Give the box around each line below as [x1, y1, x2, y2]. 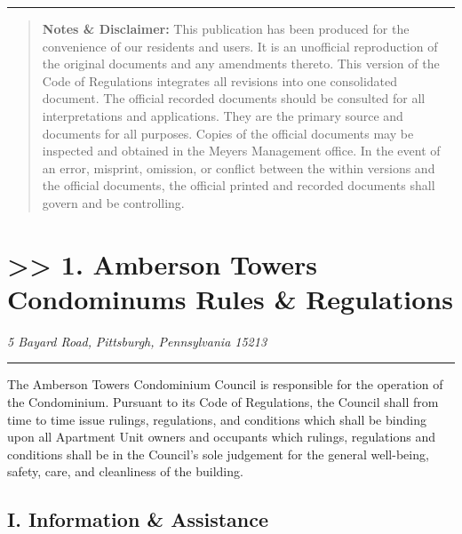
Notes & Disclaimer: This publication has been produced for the [42, 20, 410, 37]
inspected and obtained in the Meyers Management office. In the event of [42, 141, 441, 160]
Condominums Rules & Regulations [7, 280, 453, 316]
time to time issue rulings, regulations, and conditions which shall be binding [7, 410, 426, 428]
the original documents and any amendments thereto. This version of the [42, 54, 440, 73]
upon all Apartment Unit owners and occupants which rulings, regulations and [7, 427, 435, 446]
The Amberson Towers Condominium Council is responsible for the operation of [7, 375, 443, 394]
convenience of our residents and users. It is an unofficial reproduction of [42, 36, 438, 55]
